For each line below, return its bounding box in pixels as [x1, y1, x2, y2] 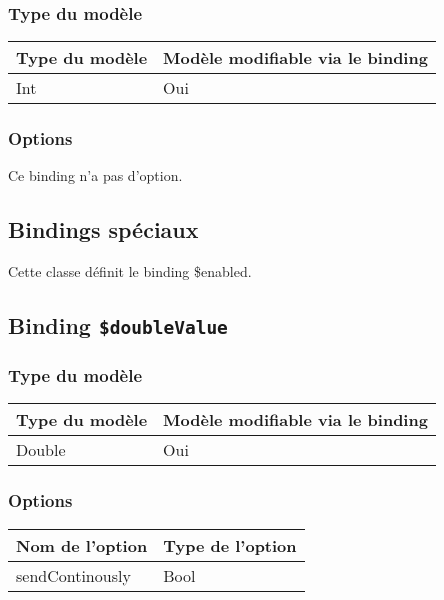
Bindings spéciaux [8, 214, 199, 245]
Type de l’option [163, 533, 297, 557]
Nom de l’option [16, 533, 148, 557]
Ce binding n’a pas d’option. [8, 165, 183, 186]
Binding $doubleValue [8, 310, 228, 341]
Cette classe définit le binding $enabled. [8, 261, 252, 282]
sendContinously [16, 563, 131, 587]
